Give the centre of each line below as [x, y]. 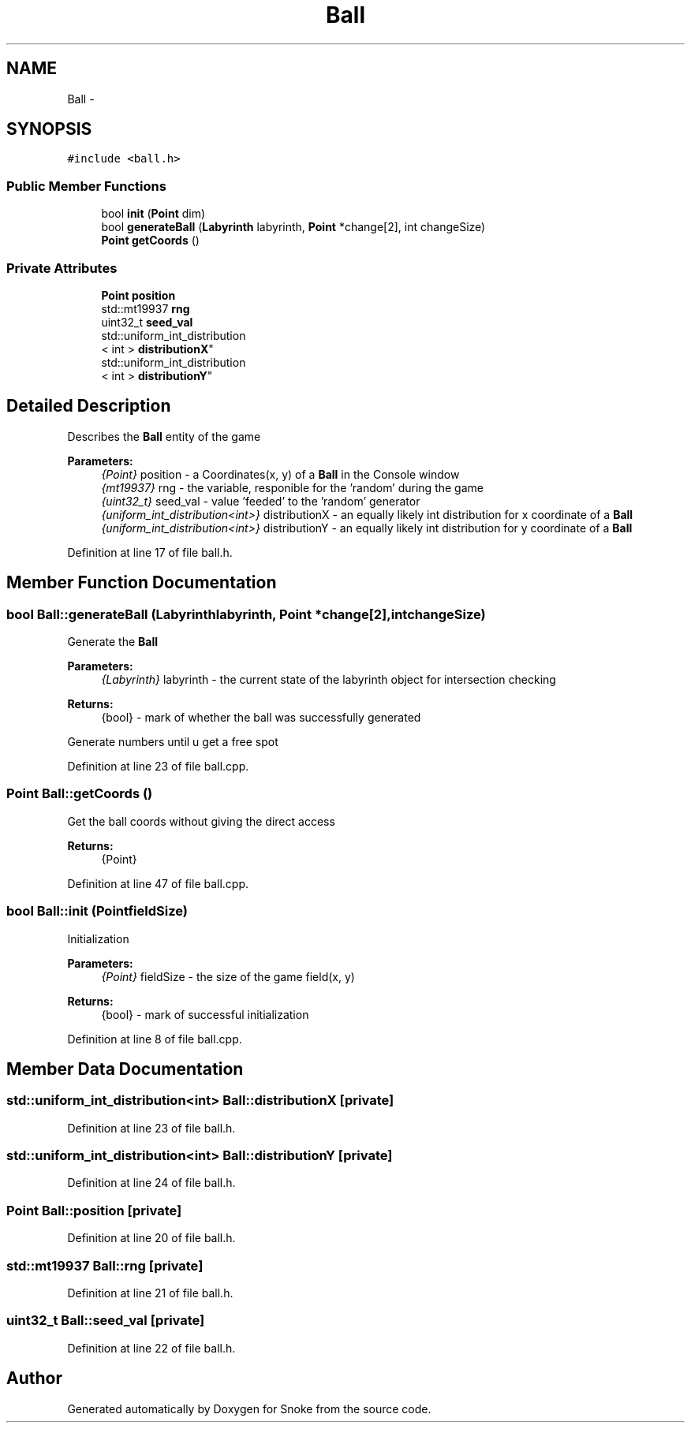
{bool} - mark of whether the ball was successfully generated [261, 717]
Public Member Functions [86, 186]
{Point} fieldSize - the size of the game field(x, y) [228, 976]
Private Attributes [62, 268]
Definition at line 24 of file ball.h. [151, 1183]
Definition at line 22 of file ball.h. [151, 1348]
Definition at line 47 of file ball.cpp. [158, 883]
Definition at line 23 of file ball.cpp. [158, 766]
